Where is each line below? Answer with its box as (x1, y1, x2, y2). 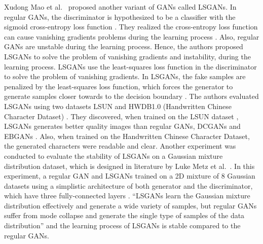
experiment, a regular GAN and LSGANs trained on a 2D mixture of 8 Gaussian (4, 170, 255, 181)
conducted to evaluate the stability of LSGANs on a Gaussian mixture (4, 150, 223, 161)
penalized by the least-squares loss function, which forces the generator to (4, 81, 233, 91)
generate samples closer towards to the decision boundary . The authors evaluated (4, 91, 259, 101)
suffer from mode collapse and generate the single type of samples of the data (4, 210, 245, 221)
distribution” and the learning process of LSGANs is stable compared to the (4, 220, 241, 231)
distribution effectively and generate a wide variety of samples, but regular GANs (4, 200, 257, 211)
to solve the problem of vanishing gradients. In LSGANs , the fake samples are (4, 71, 246, 82)
